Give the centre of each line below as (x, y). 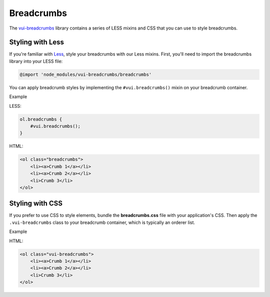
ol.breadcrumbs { (41, 119)
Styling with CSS (36, 204)
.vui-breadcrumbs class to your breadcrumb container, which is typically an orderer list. (102, 222)
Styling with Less (37, 42)
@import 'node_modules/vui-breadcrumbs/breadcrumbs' (86, 74)
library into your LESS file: (36, 61)
